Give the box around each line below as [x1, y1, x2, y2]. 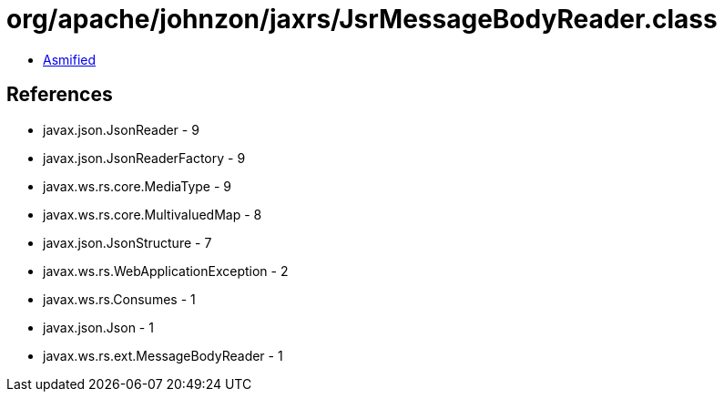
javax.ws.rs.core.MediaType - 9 [43, 178, 232, 194]
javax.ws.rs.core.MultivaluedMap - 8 [43, 206, 262, 222]
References [6, 83, 113, 107]
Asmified [43, 51, 97, 67]
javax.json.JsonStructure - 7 [43, 234, 212, 251]
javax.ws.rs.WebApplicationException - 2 [43, 262, 289, 279]
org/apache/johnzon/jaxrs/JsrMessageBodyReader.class [6, 4, 718, 35]
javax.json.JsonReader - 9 [43, 121, 199, 138]
